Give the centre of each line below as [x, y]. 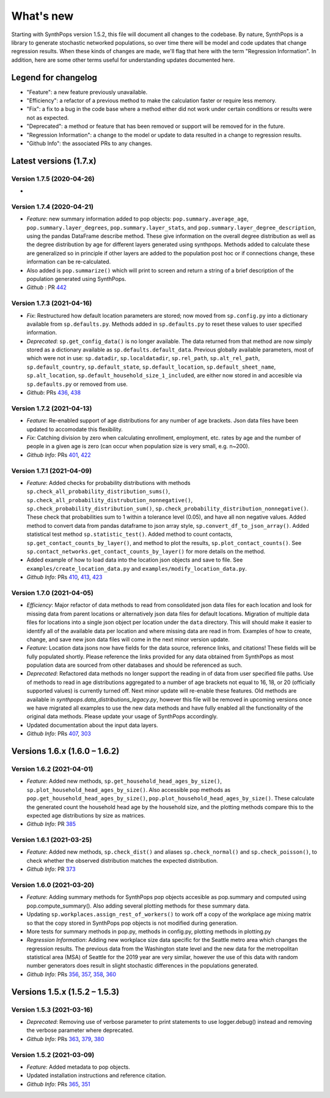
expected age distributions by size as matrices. [86, 815]
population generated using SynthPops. [76, 279]
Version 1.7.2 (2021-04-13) [52, 408]
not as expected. [48, 118]
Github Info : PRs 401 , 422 [59, 455]
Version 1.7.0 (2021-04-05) [53, 593]
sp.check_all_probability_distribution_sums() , [98, 491]
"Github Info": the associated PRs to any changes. [90, 143]
